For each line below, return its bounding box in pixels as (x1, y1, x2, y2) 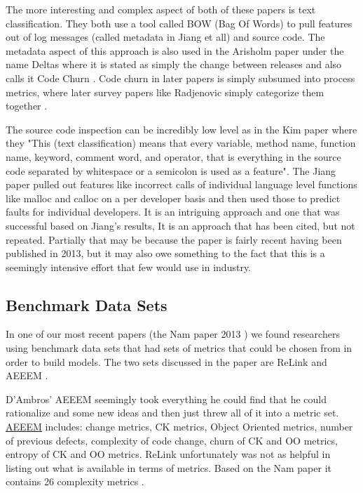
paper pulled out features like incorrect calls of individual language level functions (6, 177, 357, 192)
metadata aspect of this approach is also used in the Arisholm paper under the (6, 43, 344, 58)
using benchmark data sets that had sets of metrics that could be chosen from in (6, 341, 352, 355)
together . (6, 98, 48, 113)
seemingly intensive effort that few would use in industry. (6, 259, 251, 274)
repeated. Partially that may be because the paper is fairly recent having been (6, 232, 342, 246)
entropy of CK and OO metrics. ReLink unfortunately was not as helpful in (6, 447, 331, 461)
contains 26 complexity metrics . (6, 474, 144, 489)
